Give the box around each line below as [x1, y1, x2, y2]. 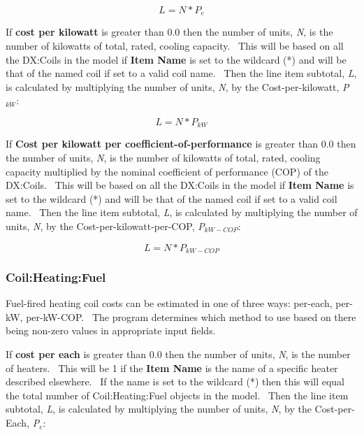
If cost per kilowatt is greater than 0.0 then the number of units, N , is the [6, 24, 333, 39]
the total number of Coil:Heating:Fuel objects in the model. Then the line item [6, 387, 349, 402]
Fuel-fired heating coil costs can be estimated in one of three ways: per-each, [6, 296, 333, 311]
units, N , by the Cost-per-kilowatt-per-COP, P [6, 219, 205, 234]
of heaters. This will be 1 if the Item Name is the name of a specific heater [6, 360, 338, 375]
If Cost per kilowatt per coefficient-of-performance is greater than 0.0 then [6, 136, 356, 151]
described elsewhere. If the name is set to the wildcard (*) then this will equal [6, 374, 345, 389]
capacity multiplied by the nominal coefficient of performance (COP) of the [6, 164, 328, 178]
